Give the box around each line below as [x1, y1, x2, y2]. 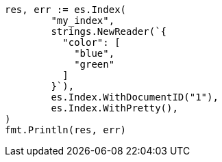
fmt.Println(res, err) [5, 124, 127, 135]
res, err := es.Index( [5, 4, 127, 15]
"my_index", [51, 15, 115, 26]
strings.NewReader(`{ [51, 26, 167, 37]
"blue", [74, 48, 115, 59]
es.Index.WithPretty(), [51, 103, 178, 113]
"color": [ [62, 37, 121, 48]
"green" [74, 59, 115, 70]
